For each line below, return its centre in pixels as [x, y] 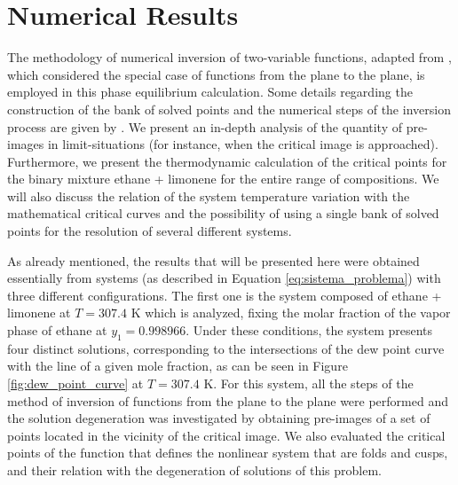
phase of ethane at [57, 330]
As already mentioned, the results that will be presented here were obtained [213, 260]
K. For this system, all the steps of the [308, 383]
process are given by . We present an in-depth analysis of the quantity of [205, 126]
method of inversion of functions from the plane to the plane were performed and [228, 400]
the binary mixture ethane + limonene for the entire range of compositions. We [223, 179]
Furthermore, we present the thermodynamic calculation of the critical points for [227, 161]
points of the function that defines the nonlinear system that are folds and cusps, [228, 453]
